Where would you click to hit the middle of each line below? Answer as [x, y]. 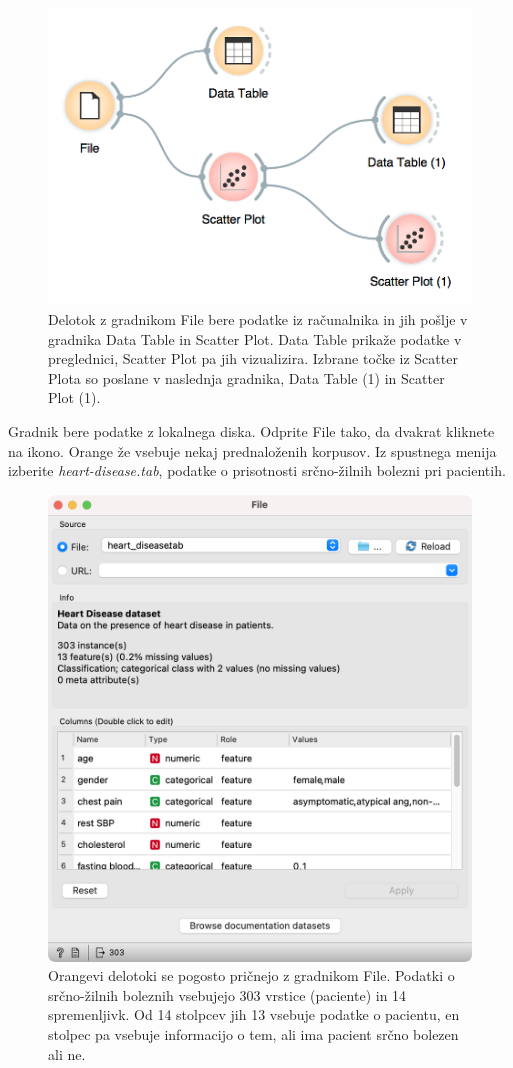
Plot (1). [74, 397]
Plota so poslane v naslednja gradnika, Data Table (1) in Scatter [246, 377]
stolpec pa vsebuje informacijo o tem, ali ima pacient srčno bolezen [253, 1034]
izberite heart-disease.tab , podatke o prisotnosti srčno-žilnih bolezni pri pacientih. [257, 470]
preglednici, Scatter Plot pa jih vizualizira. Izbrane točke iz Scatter [253, 358]
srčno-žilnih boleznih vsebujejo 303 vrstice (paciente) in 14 [227, 994]
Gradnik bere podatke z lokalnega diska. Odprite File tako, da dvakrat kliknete [251, 431]
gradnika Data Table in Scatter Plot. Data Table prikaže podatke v [255, 338]
